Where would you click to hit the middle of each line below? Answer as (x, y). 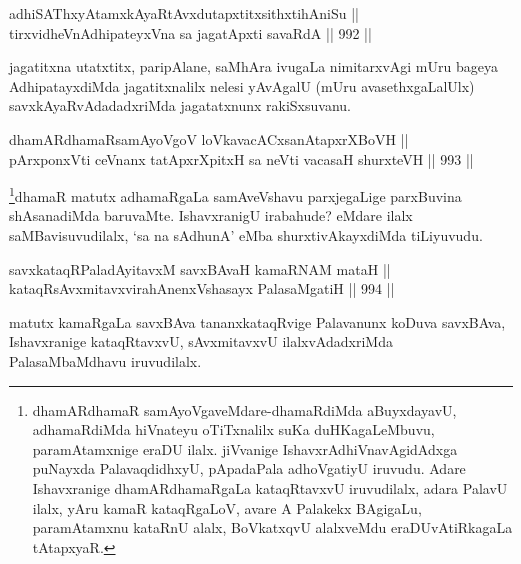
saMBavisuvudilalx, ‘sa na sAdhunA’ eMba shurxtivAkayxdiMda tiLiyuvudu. (246, 235)
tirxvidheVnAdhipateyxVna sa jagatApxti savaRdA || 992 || (190, 32)
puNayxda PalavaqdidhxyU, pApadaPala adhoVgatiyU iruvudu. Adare (249, 468)
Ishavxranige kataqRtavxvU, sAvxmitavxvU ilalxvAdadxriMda (201, 341)
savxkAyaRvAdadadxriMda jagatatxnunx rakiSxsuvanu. (180, 105)
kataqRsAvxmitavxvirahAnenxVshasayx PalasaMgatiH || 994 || (202, 288)
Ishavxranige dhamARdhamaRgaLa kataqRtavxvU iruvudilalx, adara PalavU (270, 487)
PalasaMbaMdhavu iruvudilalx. (105, 360)
